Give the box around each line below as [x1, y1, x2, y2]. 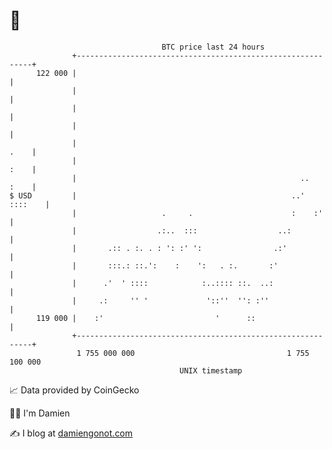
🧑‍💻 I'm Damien [9, 407, 71, 419]
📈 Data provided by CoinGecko [9, 384, 140, 396]
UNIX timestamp [179, 365, 243, 376]
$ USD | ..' [9, 190, 306, 201]
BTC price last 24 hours [161, 42, 266, 52]
